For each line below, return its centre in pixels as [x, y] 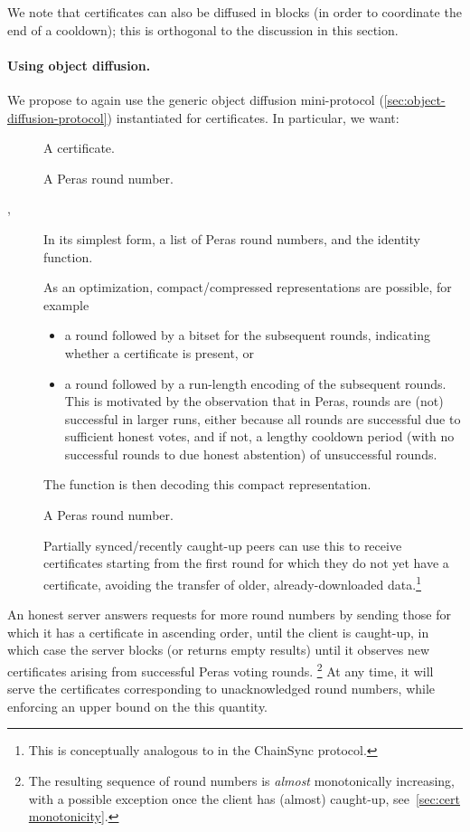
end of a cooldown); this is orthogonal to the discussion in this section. [203, 29]
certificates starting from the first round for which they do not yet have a [246, 563]
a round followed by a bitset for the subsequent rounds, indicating [247, 335]
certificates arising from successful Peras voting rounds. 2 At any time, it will [221, 669]
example [66, 304]
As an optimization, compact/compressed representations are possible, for [248, 287]
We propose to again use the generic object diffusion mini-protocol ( [196, 99]
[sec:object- [414, 99]
